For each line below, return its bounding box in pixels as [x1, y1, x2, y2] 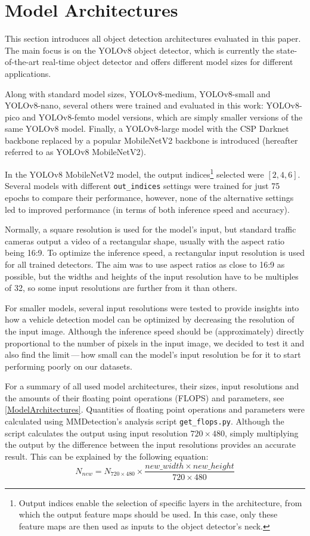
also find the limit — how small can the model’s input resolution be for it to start [5, 348, 301, 361]
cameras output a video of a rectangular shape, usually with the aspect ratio [5, 234, 285, 247]
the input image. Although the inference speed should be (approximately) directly [5, 324, 304, 337]
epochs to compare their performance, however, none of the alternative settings [5, 191, 294, 203]
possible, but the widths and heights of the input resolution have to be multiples [5, 269, 299, 282]
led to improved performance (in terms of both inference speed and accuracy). [5, 203, 290, 215]
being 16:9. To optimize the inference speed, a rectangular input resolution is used [5, 246, 305, 259]
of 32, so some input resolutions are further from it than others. [5, 281, 237, 294]
